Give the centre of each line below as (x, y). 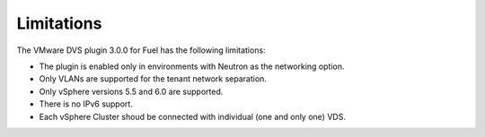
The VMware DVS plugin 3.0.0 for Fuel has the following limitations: (141, 50)
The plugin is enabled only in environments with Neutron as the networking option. (192, 66)
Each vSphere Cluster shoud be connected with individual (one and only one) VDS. (192, 116)
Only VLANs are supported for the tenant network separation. (153, 79)
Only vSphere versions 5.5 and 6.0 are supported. (131, 91)
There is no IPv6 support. (86, 104)
